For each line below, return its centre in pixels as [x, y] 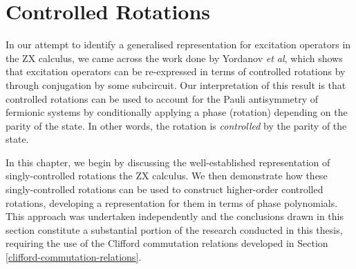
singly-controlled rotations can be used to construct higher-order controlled [165, 189]
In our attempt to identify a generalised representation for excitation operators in [178, 44]
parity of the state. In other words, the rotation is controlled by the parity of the [176, 125]
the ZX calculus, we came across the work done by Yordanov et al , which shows [174, 58]
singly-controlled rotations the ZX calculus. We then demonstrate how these [167, 176]
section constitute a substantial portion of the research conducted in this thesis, [174, 229]
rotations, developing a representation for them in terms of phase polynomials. [172, 202]
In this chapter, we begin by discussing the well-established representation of [168, 162]
